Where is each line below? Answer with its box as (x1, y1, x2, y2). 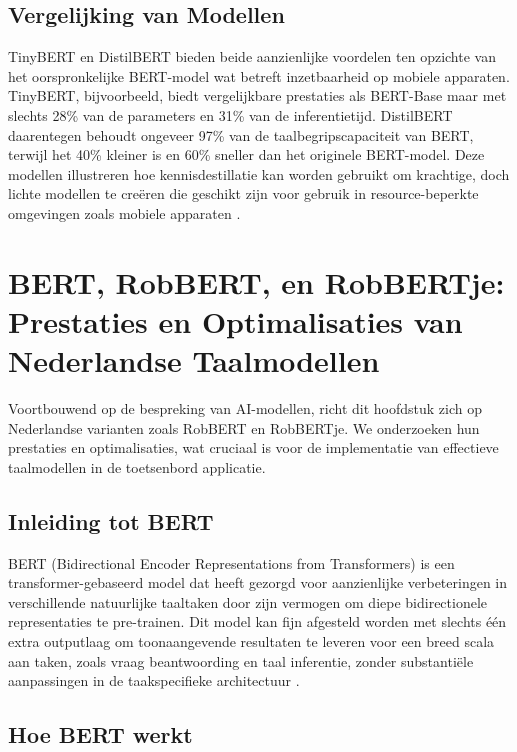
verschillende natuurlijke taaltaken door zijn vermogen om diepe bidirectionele (8, 591, 488, 612)
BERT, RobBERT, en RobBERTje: (8, 261, 505, 302)
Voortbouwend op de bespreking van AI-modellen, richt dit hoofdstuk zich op (8, 398, 482, 419)
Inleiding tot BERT (8, 505, 214, 536)
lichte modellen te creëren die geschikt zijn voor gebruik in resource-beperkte (8, 183, 479, 204)
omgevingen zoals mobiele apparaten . (8, 202, 241, 223)
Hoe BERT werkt (8, 719, 193, 750)
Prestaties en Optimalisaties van (8, 300, 463, 341)
